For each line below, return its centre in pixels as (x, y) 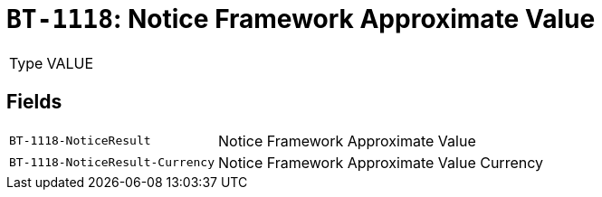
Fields (34, 102)
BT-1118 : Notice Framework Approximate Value (301, 19)
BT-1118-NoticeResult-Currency (112, 163)
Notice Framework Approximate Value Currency (380, 162)
